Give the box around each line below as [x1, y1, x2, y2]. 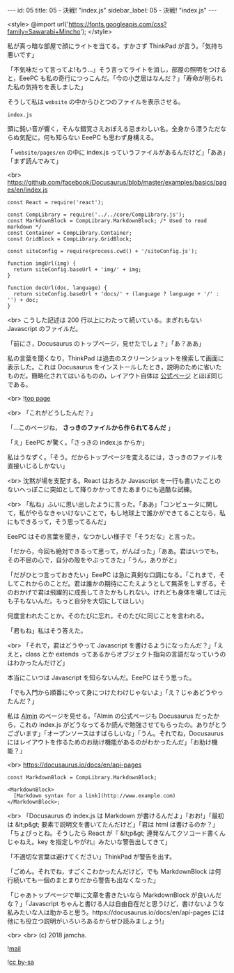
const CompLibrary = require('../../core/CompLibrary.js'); [7, 211, 186, 218]
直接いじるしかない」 [7, 462, 68, 470]
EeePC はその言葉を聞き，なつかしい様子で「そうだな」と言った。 [7, 533, 199, 540]
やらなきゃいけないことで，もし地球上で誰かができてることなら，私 [31, 509, 226, 517]
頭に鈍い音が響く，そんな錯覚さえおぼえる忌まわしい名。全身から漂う [7, 125, 209, 132]
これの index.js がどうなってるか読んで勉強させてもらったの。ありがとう [19, 721, 227, 728]
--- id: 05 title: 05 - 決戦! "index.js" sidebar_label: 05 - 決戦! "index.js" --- [7, 6, 217, 14]
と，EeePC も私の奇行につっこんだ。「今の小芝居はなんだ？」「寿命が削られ [7, 74, 223, 82]
